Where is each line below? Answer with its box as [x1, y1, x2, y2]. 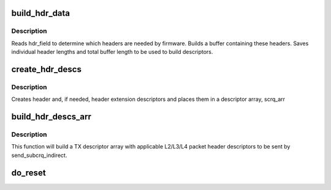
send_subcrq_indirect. [11, 152, 67, 159]
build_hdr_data [11, 8, 70, 18]
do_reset [11, 167, 46, 178]
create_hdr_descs [11, 64, 82, 75]
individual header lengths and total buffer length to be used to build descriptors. [11, 48, 213, 56]
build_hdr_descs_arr [11, 112, 91, 122]
